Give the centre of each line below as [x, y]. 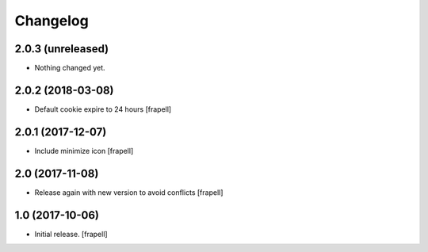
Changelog [52, 21]
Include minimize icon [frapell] [84, 151]
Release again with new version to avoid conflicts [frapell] [129, 192]
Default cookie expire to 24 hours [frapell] [103, 109]
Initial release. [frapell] [71, 234]
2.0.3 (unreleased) [62, 49]
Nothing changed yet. [70, 68]
